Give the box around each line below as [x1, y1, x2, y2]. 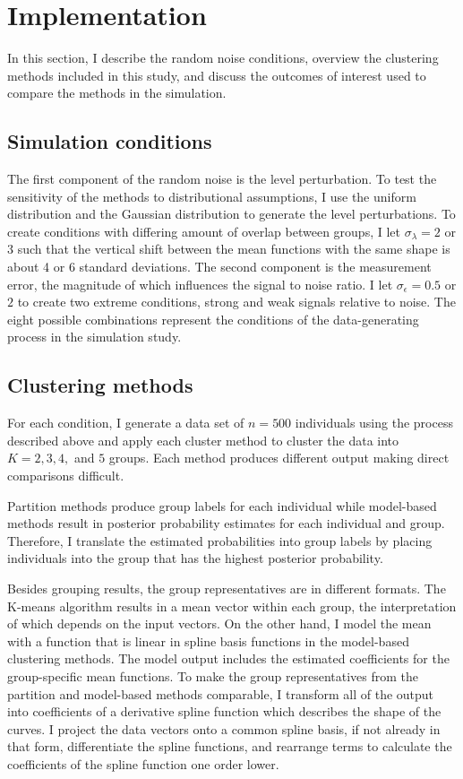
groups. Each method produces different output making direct [108, 448, 450, 467]
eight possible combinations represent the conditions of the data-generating [7, 309, 419, 328]
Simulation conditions [7, 127, 212, 155]
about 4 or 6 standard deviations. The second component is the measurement [7, 257, 432, 276]
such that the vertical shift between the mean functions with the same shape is [17, 239, 450, 258]
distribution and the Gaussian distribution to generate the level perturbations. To [7, 204, 456, 223]
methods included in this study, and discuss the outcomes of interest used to [7, 65, 426, 84]
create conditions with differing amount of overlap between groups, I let [7, 221, 400, 240]
